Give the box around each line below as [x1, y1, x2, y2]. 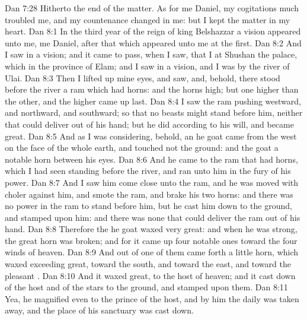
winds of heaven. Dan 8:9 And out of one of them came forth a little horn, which [5, 246, 299, 258]
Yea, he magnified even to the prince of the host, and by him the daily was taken [5, 292, 299, 305]
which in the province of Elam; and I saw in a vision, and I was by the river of [5, 59, 290, 72]
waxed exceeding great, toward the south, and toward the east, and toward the [5, 258, 291, 270]
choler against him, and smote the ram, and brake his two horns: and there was [5, 188, 293, 200]
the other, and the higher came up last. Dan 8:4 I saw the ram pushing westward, [5, 94, 301, 107]
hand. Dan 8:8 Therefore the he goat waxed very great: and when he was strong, [5, 223, 298, 235]
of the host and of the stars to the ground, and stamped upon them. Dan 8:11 [5, 281, 288, 293]
